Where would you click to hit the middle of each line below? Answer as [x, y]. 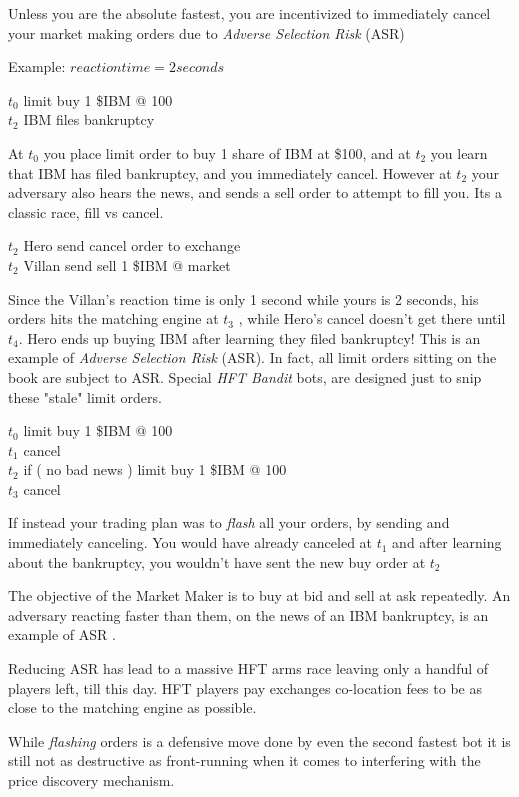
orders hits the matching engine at [113, 318]
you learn [459, 152]
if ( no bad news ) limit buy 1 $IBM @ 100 [155, 469]
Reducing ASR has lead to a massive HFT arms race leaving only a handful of [248, 668]
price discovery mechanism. [91, 780]
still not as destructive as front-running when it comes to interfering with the [244, 760]
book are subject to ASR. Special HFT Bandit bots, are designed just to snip [245, 376]
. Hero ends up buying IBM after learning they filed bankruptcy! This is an [249, 337]
